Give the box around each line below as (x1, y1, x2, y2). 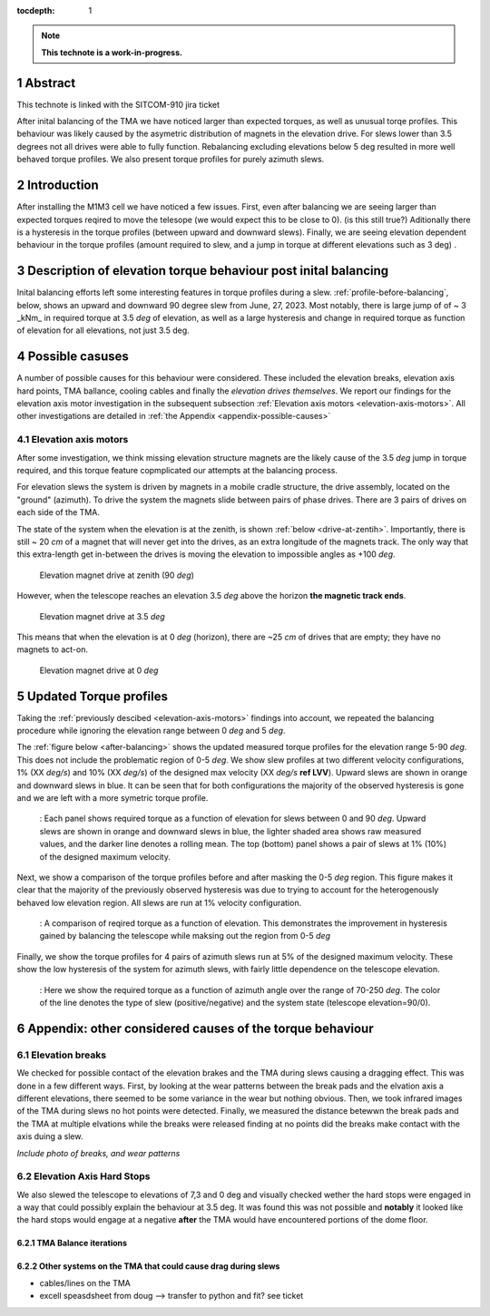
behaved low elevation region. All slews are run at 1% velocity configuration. (16, 897, 302, 908)
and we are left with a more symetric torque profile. (16, 792, 209, 803)
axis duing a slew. (16, 1131, 83, 1142)
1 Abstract (16, 75, 76, 91)
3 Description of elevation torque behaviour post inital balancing (16, 263, 389, 278)
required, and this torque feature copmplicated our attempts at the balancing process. (16, 465, 338, 476)
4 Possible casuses (16, 349, 129, 365)
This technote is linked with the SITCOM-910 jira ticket (16, 99, 220, 110)
